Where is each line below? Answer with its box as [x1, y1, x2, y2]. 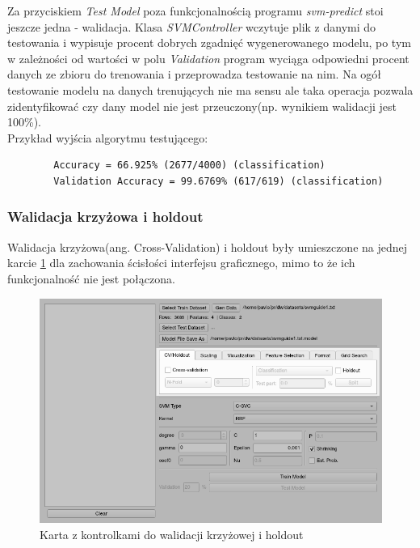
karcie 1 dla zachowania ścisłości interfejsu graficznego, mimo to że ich [7, 254, 355, 271]
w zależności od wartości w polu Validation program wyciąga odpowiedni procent [7, 49, 409, 66]
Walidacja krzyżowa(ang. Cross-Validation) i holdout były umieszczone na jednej [7, 238, 408, 255]
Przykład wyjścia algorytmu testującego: [7, 129, 208, 146]
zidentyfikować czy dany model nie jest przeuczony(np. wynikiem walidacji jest [7, 97, 397, 114]
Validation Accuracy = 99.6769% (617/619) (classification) [53, 175, 384, 187]
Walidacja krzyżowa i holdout [7, 206, 204, 227]
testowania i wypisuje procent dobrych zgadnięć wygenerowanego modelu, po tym [7, 34, 411, 51]
